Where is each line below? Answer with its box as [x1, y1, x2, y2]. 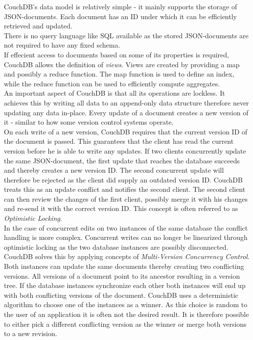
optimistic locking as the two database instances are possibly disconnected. [4, 241, 229, 252]
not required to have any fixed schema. [4, 40, 120, 50]
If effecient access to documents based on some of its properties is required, [4, 49, 229, 59]
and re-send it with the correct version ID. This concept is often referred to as [4, 203, 238, 213]
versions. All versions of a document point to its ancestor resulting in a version [4, 270, 240, 281]
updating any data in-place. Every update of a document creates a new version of [4, 107, 249, 117]
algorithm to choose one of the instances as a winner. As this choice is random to [4, 299, 248, 310]
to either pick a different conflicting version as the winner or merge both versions [4, 318, 247, 329]
